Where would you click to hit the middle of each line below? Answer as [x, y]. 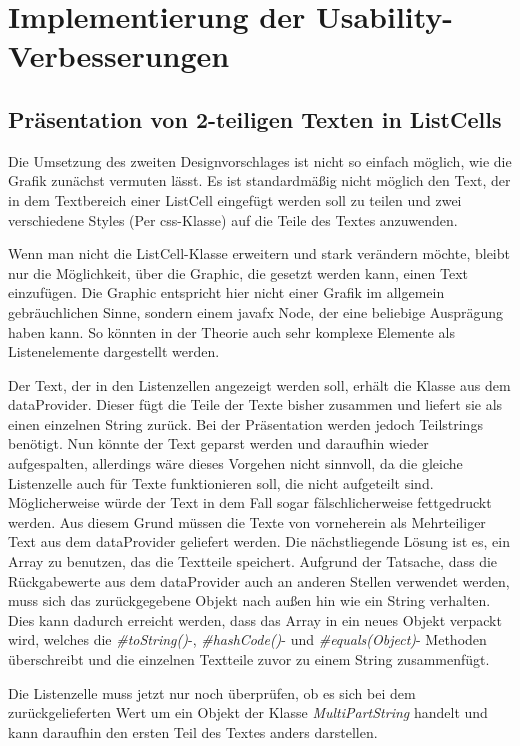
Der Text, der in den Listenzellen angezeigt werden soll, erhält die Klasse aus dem [259, 384]
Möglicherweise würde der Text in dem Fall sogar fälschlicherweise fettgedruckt [250, 502]
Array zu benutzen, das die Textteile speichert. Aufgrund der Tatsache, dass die [253, 561]
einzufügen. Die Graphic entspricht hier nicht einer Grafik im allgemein [226, 292]
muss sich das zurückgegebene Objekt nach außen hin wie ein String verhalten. [249, 600]
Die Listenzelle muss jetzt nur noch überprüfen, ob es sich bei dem [212, 692]
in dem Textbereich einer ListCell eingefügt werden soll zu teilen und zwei [235, 199]
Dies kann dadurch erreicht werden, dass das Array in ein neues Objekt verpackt [255, 619]
